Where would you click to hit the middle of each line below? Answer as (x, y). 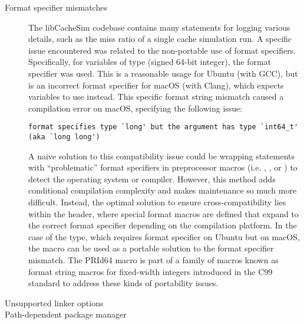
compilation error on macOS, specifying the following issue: (136, 108)
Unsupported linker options (54, 302)
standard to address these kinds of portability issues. (123, 283)
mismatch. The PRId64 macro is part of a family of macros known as (153, 260)
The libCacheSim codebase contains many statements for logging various (159, 27)
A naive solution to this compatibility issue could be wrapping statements (162, 156)
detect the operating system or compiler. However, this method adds (152, 179)
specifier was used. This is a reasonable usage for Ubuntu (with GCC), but (163, 73)
